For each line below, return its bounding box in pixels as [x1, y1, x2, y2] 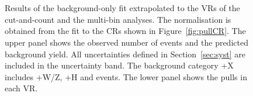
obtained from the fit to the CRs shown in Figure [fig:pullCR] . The [5, 25, 246, 37]
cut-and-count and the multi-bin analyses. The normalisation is [5, 13, 231, 25]
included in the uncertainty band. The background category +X [5, 59, 234, 71]
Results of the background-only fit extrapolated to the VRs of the [5, 2, 240, 14]
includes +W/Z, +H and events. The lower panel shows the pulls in [5, 70, 247, 83]
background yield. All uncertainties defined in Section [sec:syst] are [5, 47, 245, 60]
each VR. [5, 82, 38, 94]
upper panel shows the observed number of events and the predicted [5, 36, 248, 48]
